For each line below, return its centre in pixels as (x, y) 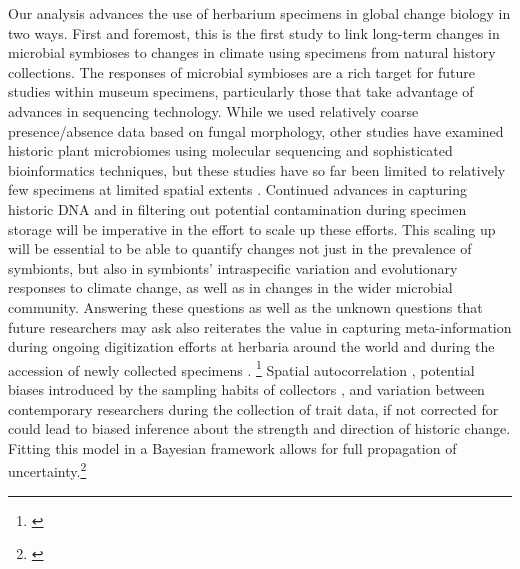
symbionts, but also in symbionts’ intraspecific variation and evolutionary (233, 267)
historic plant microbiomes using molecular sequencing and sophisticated (230, 150)
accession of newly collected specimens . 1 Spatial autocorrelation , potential (241, 368)
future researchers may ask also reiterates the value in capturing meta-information (260, 326)
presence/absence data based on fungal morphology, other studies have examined (256, 130)
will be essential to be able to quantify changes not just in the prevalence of (240, 248)
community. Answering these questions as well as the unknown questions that (245, 306)
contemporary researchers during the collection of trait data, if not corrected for (253, 408)
